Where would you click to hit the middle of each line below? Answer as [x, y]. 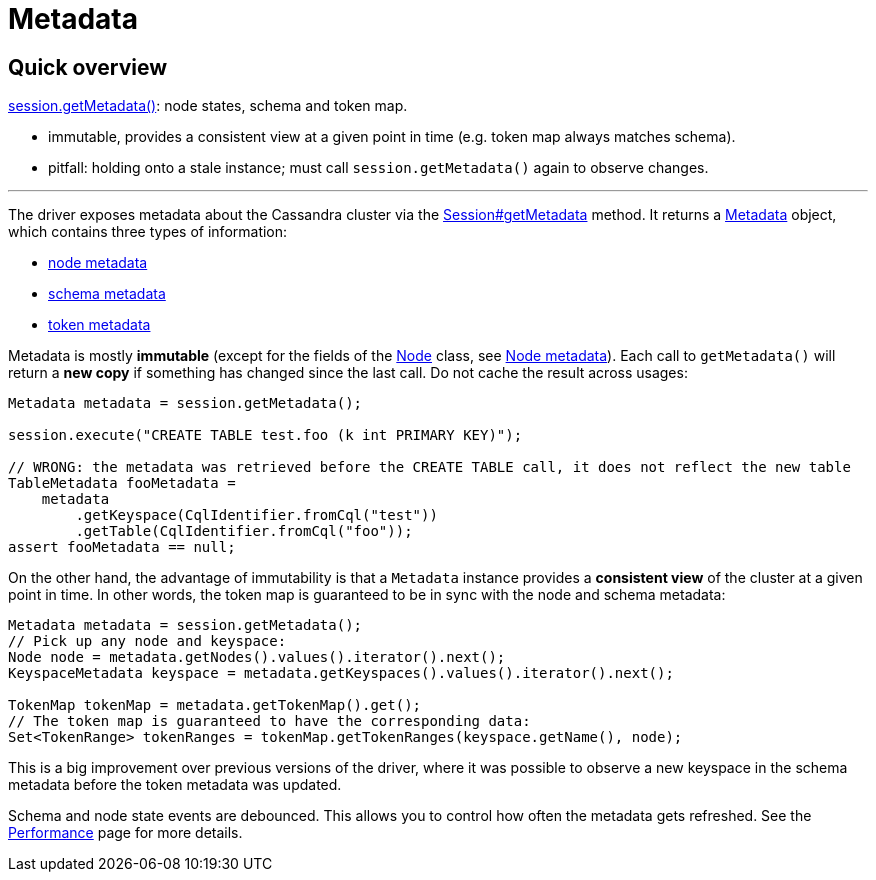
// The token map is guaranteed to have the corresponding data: [269, 721]
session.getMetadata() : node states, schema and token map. [208, 106]
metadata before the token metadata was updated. [175, 785]
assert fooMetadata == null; [122, 547]
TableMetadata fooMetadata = [122, 483]
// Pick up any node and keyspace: [147, 641]
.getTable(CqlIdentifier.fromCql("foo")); [244, 531]
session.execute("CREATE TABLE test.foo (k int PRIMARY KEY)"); [265, 435]
